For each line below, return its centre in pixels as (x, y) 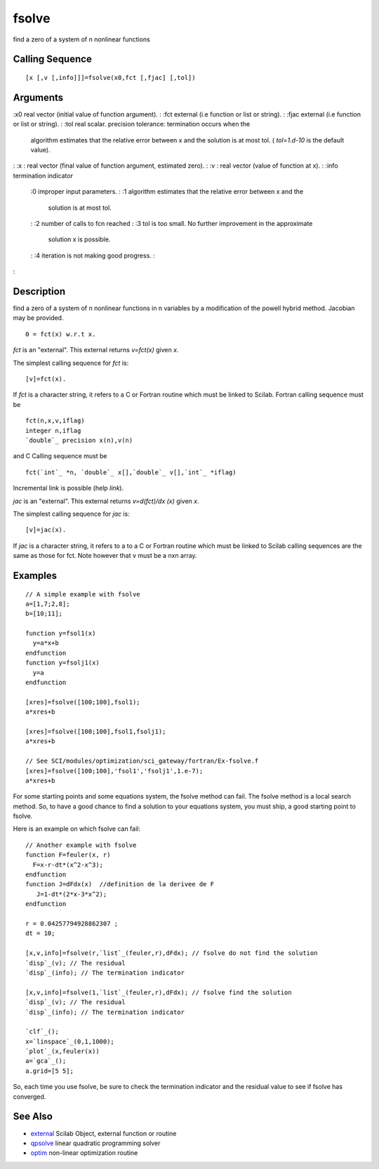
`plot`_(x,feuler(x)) (62, 1051)
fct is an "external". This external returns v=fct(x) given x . (96, 350)
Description (39, 291)
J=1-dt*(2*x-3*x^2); (72, 894)
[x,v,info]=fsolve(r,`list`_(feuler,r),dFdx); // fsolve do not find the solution (172, 953)
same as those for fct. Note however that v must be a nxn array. (105, 556)
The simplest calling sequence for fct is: (71, 363)
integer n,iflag (53, 430)
